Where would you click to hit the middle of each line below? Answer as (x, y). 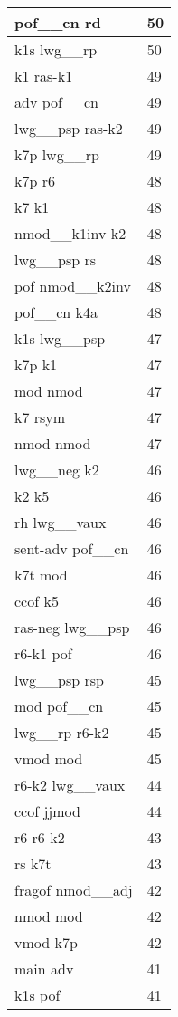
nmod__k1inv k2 (70, 233)
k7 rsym (40, 417)
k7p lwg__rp (57, 154)
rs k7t (33, 863)
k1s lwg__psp (60, 338)
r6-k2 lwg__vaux (70, 785)
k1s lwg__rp (56, 49)
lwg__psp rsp (59, 680)
